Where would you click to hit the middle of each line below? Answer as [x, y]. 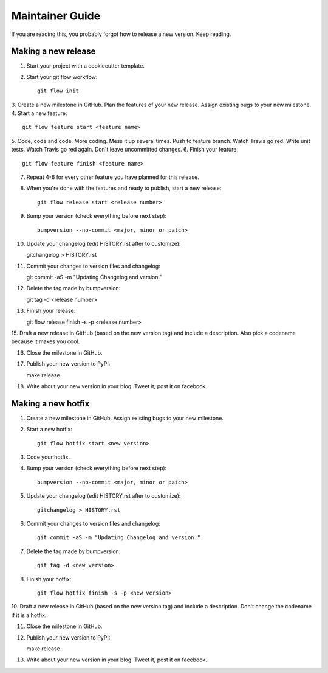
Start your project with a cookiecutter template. [86, 66]
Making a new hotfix [50, 404]
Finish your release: [51, 311]
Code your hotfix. [48, 457]
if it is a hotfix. [29, 615]
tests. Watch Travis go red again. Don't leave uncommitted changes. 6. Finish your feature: [125, 150]
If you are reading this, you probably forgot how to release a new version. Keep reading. [121, 34]
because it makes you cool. [46, 341]
